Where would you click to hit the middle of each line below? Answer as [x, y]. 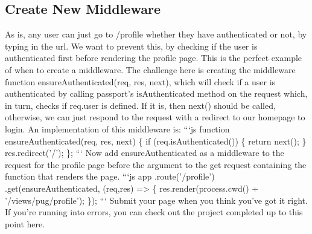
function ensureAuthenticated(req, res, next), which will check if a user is [140, 81]
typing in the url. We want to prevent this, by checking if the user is [131, 46]
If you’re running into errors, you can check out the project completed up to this [154, 212]
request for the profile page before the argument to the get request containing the [156, 164]
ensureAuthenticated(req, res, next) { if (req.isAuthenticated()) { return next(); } [156, 141]
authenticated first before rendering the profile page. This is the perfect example [154, 58]
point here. [25, 223]
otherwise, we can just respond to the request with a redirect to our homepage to [155, 117]
